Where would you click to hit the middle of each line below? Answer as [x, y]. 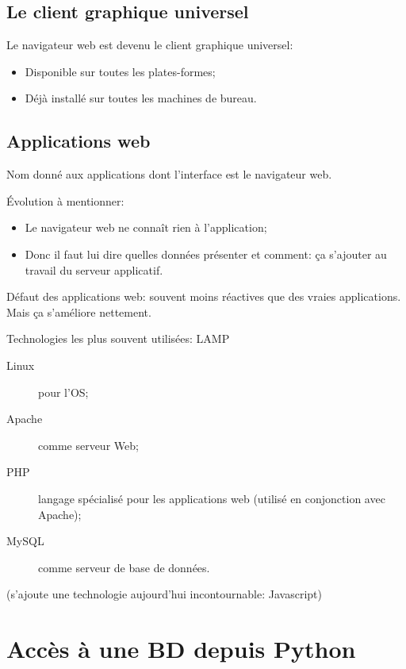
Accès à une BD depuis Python [181, 649]
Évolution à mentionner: [65, 200]
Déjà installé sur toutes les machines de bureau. [141, 98]
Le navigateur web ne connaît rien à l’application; [146, 227]
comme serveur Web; [88, 445]
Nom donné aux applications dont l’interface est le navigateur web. [169, 174]
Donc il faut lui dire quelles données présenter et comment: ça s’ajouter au [206, 254]
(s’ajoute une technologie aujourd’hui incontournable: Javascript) [164, 594]
